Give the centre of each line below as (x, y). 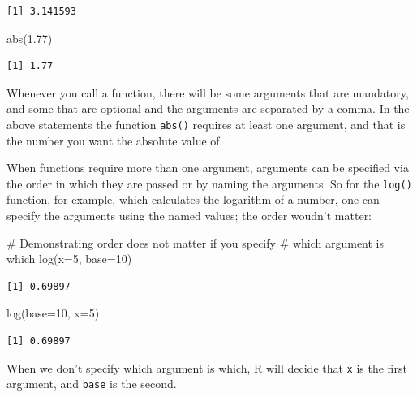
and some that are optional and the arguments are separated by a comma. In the (208, 108)
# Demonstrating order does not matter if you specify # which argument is (196, 242)
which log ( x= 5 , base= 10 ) (69, 259)
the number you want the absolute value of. (115, 140)
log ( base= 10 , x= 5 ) (53, 313)
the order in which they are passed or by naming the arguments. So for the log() (209, 183)
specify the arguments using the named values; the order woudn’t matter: (189, 216)
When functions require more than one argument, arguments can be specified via (208, 168)
